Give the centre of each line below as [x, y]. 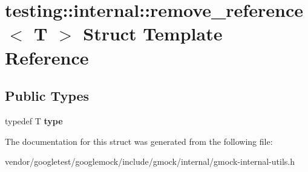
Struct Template [153, 33]
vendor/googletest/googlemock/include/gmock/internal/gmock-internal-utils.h [150, 161]
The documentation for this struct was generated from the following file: [139, 141]
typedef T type [34, 120]
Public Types [47, 96]
